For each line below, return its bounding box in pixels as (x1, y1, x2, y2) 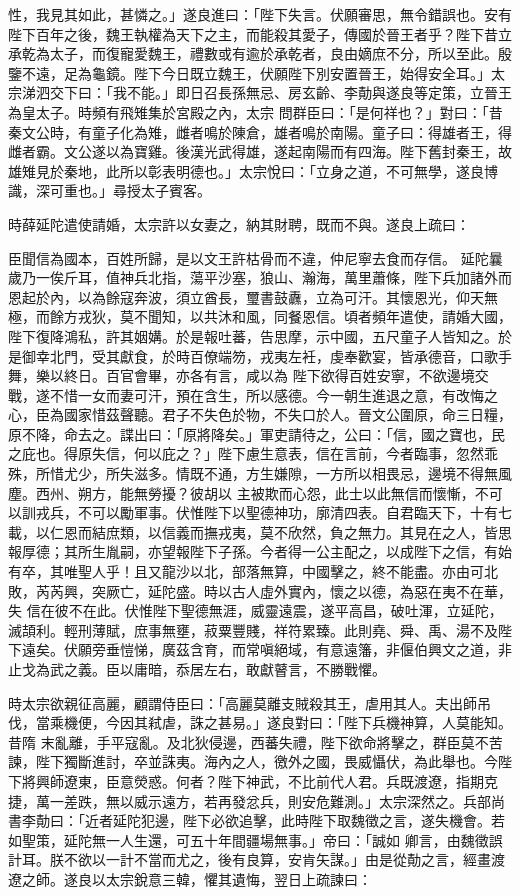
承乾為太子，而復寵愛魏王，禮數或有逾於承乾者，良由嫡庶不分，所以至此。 (8, 43, 498, 64)
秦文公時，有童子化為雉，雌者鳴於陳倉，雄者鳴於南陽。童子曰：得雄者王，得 (8, 121, 512, 142)
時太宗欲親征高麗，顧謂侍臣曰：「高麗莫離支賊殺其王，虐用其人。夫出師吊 (8, 692, 491, 713)
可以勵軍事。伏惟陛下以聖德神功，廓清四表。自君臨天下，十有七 (91, 502, 512, 523)
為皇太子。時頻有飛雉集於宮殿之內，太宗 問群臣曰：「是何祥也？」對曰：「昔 (8, 101, 503, 122)
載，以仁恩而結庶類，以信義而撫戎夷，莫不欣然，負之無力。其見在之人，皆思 (8, 521, 512, 542)
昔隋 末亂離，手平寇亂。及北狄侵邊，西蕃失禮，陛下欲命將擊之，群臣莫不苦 (8, 731, 503, 752)
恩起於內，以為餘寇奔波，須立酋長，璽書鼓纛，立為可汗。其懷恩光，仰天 (8, 286, 484, 307)
